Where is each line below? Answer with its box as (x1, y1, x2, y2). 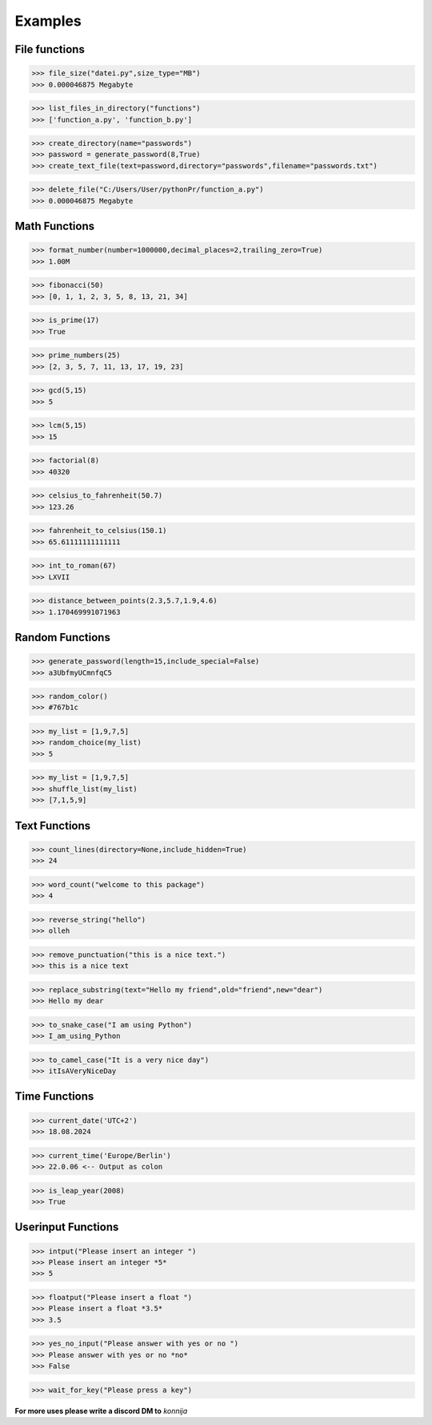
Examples (14, 12, 82, 30)
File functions (14, 42, 86, 56)
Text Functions (14, 818, 91, 833)
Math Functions (14, 220, 95, 233)
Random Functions (14, 630, 111, 644)
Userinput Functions (14, 1221, 119, 1234)
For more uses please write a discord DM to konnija (14, 1406, 188, 1415)
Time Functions (14, 1090, 94, 1104)
